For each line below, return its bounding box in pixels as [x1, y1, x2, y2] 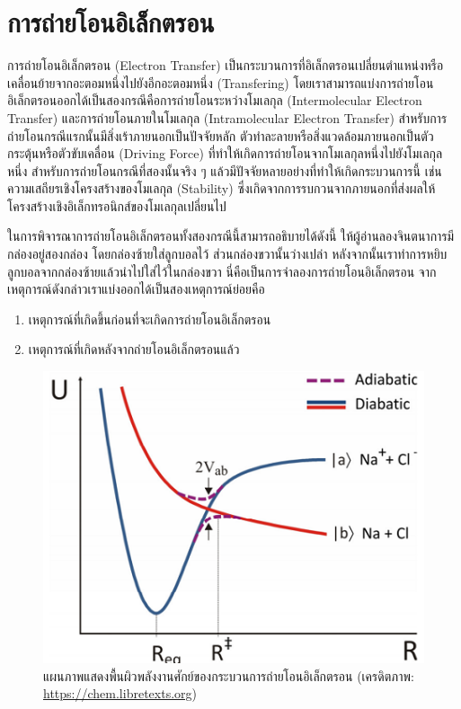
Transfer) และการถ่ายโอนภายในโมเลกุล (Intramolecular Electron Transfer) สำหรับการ [7, 108, 448, 127]
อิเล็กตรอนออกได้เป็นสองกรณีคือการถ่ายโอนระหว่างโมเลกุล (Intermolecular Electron [7, 91, 422, 110]
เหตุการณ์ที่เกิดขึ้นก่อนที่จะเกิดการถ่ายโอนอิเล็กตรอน [28, 309, 271, 328]
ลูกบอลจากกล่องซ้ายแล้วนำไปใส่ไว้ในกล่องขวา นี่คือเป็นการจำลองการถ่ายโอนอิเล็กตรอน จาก [7, 261, 437, 280]
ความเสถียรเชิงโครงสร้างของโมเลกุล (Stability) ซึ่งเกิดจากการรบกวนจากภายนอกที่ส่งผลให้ [7, 179, 436, 198]
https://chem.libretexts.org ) [43, 684, 197, 703]
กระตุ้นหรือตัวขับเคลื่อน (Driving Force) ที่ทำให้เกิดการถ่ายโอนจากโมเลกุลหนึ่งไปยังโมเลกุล [7, 144, 443, 163]
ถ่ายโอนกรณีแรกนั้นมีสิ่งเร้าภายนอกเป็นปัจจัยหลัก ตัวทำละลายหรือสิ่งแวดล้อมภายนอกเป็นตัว [7, 126, 434, 145]
